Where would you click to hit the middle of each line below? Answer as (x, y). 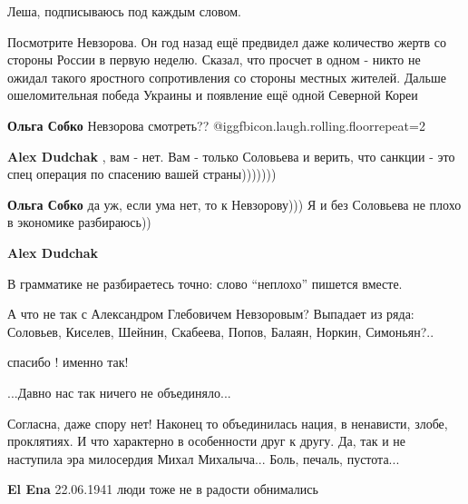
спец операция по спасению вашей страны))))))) (142, 174)
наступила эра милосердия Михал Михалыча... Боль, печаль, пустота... (204, 458)
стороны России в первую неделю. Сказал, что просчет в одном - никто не (214, 59)
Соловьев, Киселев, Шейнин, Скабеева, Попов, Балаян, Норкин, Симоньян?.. (221, 331)
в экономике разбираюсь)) (79, 222)
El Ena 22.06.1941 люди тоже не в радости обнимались (163, 489)
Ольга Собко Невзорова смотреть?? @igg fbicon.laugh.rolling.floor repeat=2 (216, 125)
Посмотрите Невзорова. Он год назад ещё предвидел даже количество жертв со (227, 41)
